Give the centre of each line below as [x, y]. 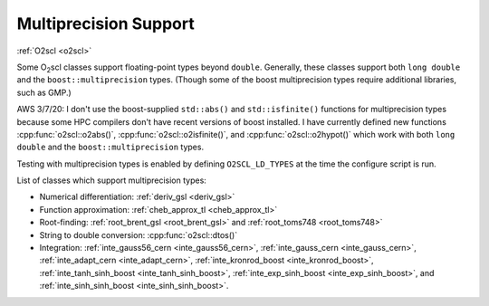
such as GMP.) [44, 92]
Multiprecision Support [105, 24]
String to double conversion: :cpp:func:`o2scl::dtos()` [139, 234]
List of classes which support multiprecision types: [112, 180]
